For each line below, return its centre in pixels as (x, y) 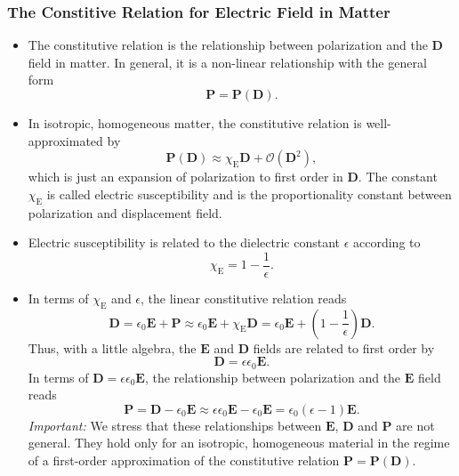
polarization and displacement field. (125, 212)
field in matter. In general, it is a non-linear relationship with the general (227, 62)
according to (387, 242)
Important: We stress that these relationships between (175, 425)
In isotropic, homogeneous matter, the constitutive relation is (195, 123)
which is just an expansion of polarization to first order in (185, 177)
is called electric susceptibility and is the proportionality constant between (249, 194)
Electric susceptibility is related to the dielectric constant (184, 242)
